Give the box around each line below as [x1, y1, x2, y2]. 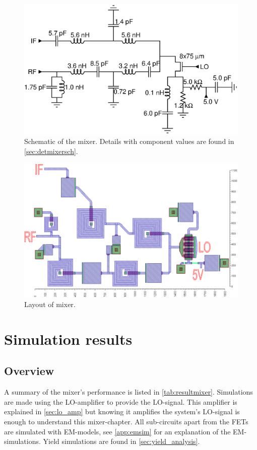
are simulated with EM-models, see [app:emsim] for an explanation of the [4, 426, 231, 436]
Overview [4, 363, 54, 379]
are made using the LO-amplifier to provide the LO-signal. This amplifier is [4, 396, 237, 407]
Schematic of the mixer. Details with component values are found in [24, 136, 234, 146]
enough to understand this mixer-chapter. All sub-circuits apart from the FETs [4, 416, 248, 426]
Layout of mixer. [24, 298, 76, 309]
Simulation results [4, 328, 133, 349]
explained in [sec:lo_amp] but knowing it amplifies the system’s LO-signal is [4, 406, 240, 417]
